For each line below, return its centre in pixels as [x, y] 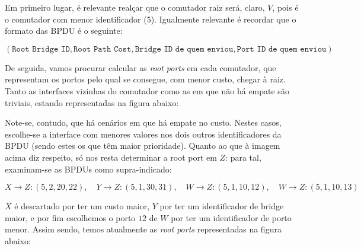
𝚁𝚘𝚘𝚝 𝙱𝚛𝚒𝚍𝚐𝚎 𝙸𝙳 [41, 49]
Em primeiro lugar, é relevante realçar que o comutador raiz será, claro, [135, 7]
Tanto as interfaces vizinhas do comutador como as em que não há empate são [147, 90]
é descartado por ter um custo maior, [82, 206]
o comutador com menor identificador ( [76, 19]
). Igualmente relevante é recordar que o [223, 19]
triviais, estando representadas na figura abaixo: [92, 102]
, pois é [285, 7]
